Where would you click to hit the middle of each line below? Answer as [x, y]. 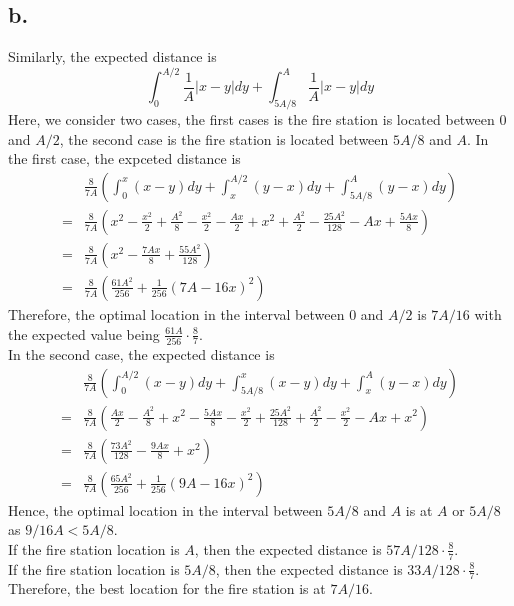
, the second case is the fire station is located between [224, 138]
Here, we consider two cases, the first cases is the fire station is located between [251, 119]
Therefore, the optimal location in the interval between [176, 314]
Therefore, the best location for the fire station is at [167, 588]
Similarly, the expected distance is [112, 56]
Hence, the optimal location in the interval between [165, 509]
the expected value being [84, 333]
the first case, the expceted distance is [124, 158]
